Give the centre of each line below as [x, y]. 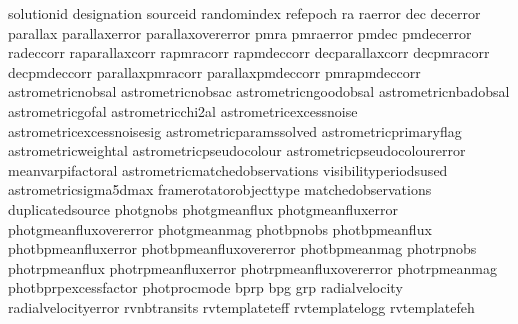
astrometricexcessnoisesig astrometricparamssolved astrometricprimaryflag [235, 130]
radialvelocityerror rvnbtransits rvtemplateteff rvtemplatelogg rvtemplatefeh [241, 306]
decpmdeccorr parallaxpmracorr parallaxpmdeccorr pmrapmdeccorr [214, 71]
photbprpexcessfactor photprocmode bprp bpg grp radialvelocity [205, 287]
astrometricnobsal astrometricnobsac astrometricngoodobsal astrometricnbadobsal [259, 91]
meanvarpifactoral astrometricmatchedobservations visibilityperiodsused [228, 169]
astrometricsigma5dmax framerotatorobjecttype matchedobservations [220, 189]
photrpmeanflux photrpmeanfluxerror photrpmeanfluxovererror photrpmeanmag [252, 267]
